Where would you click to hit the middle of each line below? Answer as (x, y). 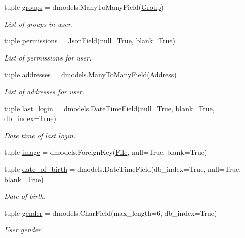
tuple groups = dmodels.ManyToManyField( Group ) (84, 7)
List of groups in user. (39, 23)
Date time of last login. (40, 135)
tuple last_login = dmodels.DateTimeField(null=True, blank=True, (109, 108)
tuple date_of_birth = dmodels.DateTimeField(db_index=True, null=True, (123, 169)
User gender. (24, 230)
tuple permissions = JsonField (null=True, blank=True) (90, 41)
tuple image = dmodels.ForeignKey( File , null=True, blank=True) (106, 152)
